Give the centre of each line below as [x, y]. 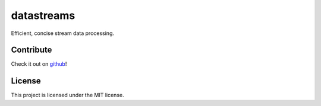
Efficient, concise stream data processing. [63, 33]
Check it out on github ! [39, 64]
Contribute [32, 50]
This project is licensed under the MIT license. [67, 95]
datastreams [43, 15]
